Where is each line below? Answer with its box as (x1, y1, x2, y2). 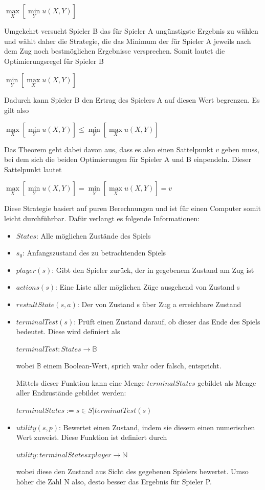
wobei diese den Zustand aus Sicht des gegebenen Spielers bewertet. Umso (16, 466, 249, 477)
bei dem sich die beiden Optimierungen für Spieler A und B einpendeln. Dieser (4, 154, 251, 165)
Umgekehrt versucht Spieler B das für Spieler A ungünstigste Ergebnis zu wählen (4, 26, 258, 36)
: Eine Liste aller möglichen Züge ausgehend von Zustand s (55, 282, 240, 292)
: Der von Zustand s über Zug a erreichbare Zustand (77, 298, 241, 309)
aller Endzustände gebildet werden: (16, 387, 126, 398)
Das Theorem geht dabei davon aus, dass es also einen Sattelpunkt (4, 144, 213, 154)
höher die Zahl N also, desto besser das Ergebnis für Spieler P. (16, 476, 212, 487)
